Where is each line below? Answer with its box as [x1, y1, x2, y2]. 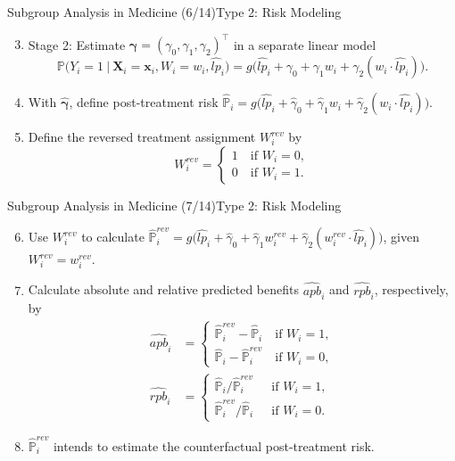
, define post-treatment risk [69, 93, 219, 111]
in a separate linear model [233, 35, 376, 54]
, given [383, 227, 419, 246]
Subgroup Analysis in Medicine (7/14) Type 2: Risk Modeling [7, 195, 342, 214]
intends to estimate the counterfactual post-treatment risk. [53, 436, 375, 455]
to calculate [81, 227, 145, 246]
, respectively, [374, 280, 449, 299]
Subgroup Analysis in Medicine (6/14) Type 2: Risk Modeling [7, 3, 342, 21]
